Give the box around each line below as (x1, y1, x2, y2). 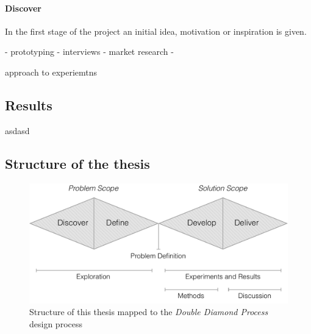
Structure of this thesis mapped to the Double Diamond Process (29, 305, 268, 318)
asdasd (5, 124, 30, 137)
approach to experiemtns (5, 65, 98, 78)
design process (29, 317, 82, 330)
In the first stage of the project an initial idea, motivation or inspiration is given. (5, 24, 307, 37)
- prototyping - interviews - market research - (5, 45, 174, 58)
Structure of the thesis (5, 154, 150, 172)
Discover (5, 1, 41, 14)
